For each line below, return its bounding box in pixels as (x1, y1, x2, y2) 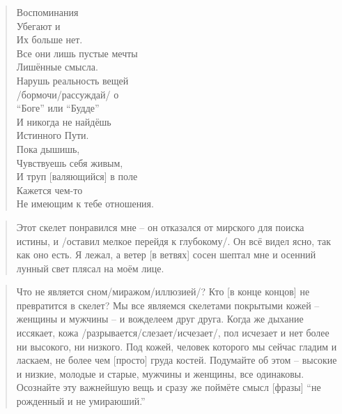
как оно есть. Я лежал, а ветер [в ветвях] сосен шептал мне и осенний (16, 247, 316, 262)
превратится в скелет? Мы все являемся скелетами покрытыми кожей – (16, 297, 320, 312)
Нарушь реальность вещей (16, 73, 129, 87)
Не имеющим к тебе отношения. (16, 196, 154, 211)
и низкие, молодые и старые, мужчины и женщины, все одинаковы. (16, 366, 304, 380)
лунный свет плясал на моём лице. (16, 260, 164, 275)
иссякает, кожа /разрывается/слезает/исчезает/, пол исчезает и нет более (16, 325, 329, 340)
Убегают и (16, 18, 61, 33)
